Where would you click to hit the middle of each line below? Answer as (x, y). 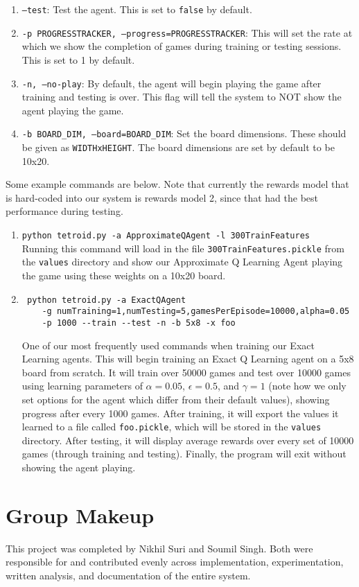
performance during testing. (64, 211)
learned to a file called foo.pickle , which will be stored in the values (172, 427)
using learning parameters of (82, 386)
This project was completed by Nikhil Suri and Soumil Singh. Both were (159, 548)
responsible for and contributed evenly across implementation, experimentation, (175, 562)
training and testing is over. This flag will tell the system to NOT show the (182, 97)
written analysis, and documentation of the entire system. (128, 575)
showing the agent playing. (79, 467)
